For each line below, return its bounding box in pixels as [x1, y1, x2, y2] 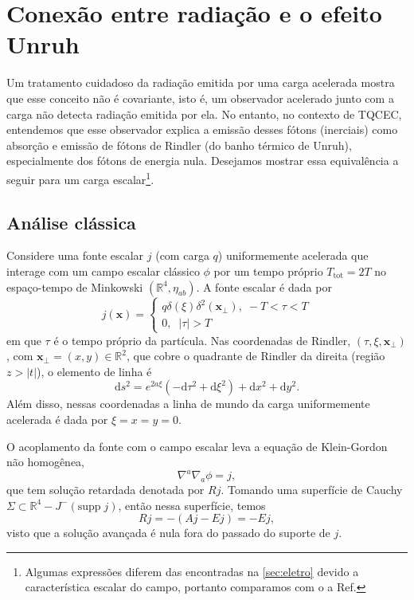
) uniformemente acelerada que [217, 247, 369, 264]
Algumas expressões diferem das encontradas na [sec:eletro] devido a [25, 563, 359, 579]
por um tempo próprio [213, 262, 323, 279]
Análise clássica [6, 210, 136, 234]
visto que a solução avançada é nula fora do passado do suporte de [6, 524, 330, 541]
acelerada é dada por [6, 410, 108, 427]
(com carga [155, 247, 209, 264]
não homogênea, [6, 453, 84, 470]
